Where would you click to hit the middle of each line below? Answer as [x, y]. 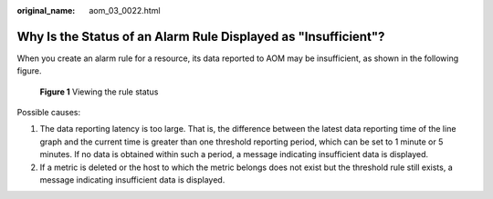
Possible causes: [49, 113]
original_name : [46, 10]
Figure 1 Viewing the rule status [99, 92]
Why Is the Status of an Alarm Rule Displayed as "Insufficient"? [201, 36]
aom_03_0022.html [125, 10]
